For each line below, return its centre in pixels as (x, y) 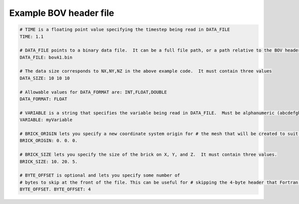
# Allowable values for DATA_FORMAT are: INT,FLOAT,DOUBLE (93, 92)
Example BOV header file (62, 13)
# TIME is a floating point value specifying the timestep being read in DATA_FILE (125, 30)
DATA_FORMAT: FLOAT (43, 99)
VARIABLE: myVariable (46, 120)
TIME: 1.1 (32, 36)
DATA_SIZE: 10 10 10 (45, 78)
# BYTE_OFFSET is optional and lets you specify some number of (100, 175)
